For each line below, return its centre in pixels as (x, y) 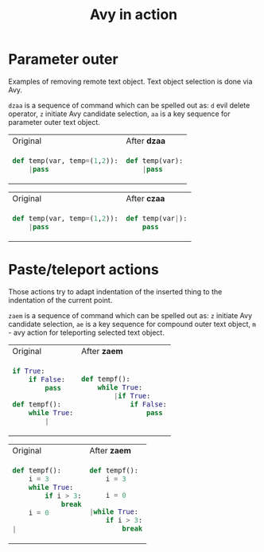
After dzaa (146, 141)
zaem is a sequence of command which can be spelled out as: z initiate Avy (130, 315)
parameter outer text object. (54, 122)
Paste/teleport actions (83, 270)
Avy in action (134, 15)
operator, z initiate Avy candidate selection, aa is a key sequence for (119, 114)
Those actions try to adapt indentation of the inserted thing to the (115, 291)
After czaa (146, 198)
